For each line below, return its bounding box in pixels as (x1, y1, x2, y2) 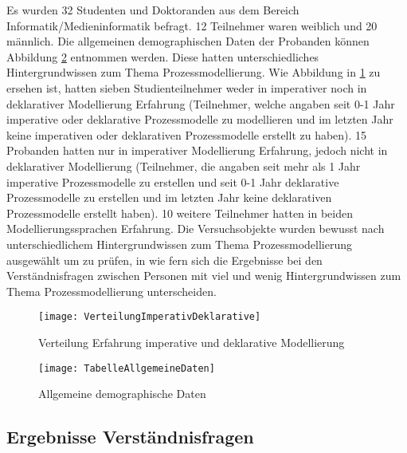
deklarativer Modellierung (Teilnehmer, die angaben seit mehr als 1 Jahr (6, 157, 361, 174)
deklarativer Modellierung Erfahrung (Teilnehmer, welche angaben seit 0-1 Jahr (6, 95, 395, 112)
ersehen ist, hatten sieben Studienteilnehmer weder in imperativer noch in (6, 79, 367, 96)
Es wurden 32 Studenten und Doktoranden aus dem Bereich (6, 2, 299, 18)
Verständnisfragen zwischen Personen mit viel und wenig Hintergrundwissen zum (6, 267, 401, 284)
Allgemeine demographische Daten (38, 385, 206, 402)
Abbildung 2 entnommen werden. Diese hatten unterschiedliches (6, 48, 319, 65)
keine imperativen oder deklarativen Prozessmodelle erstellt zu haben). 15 (6, 126, 367, 143)
